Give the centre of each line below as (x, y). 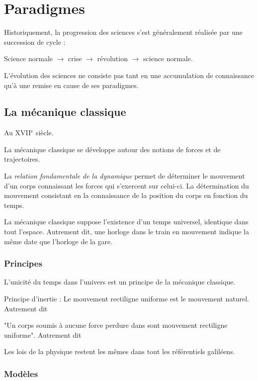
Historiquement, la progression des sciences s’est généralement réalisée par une (123, 32)
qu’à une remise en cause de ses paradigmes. (71, 85)
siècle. (44, 133)
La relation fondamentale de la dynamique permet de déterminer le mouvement (125, 176)
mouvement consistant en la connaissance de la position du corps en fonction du (126, 195)
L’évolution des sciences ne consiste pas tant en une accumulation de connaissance (129, 75)
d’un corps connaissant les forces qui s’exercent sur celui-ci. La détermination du (127, 185)
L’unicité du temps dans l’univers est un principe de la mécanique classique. (120, 282)
